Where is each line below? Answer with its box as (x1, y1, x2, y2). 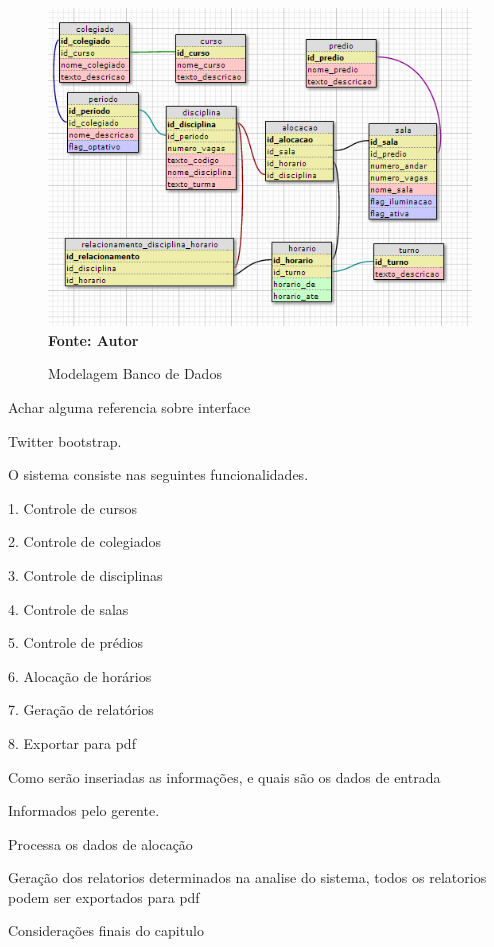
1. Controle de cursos (8, 497, 137, 518)
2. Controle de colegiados (8, 531, 161, 552)
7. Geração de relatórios (8, 699, 154, 720)
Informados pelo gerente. (8, 800, 160, 821)
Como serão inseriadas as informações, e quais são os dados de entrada (8, 766, 441, 787)
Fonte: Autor (48, 329, 139, 350)
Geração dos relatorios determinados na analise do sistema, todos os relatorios (8, 867, 487, 888)
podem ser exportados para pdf (8, 886, 200, 907)
